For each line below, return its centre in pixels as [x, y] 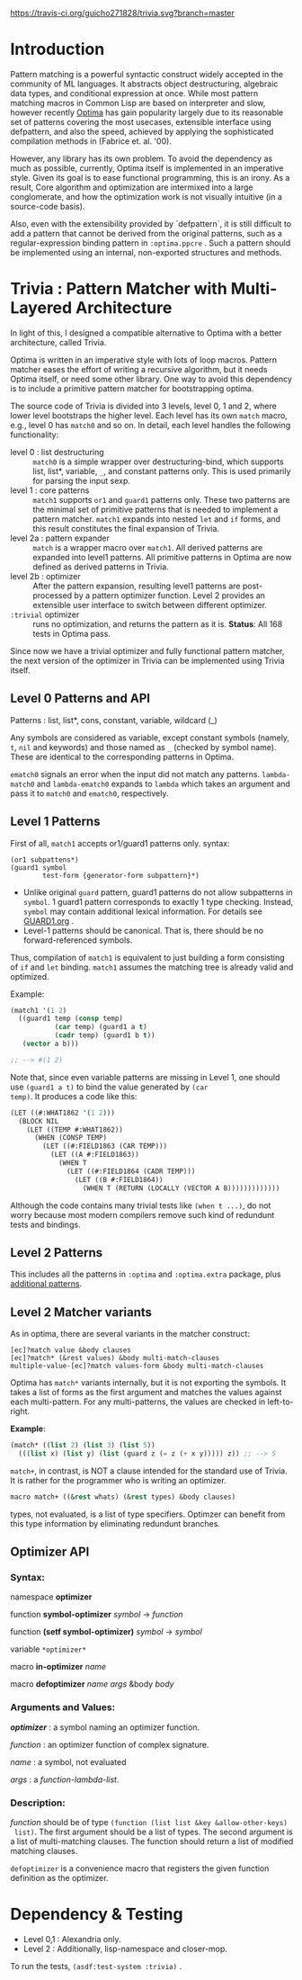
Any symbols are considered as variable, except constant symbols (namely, [150, 738]
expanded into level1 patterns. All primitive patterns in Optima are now [162, 557]
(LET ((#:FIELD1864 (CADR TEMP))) [131, 1171]
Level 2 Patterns [57, 1253]
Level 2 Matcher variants [81, 1312]
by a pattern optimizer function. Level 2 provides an [170, 595]
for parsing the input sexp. [82, 480]
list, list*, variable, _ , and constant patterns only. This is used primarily [162, 470]
